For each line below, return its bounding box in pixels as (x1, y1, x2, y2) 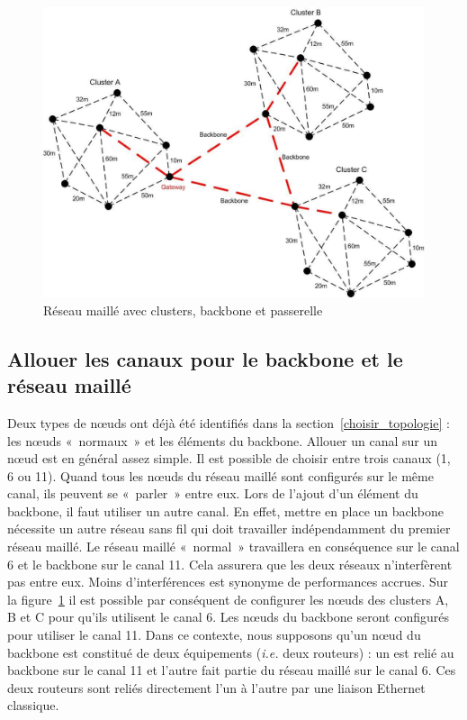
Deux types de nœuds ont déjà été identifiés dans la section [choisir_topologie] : (7, 413, 450, 432)
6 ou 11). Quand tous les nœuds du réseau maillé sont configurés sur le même (7, 466, 434, 485)
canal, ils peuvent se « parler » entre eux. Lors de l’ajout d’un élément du (7, 484, 418, 503)
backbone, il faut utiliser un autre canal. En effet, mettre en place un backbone (7, 501, 444, 520)
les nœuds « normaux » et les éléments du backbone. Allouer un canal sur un (7, 431, 438, 450)
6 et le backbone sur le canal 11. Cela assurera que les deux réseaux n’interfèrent (7, 554, 453, 573)
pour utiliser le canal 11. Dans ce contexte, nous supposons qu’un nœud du (7, 625, 421, 644)
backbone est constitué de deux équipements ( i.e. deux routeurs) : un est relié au (7, 643, 454, 661)
